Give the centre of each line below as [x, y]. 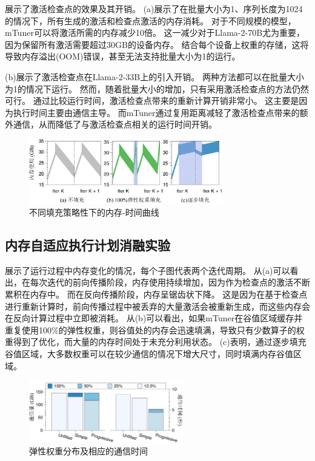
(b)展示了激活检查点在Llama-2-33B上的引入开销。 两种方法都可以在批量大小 [154, 76]
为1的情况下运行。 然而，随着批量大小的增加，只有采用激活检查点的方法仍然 [157, 88]
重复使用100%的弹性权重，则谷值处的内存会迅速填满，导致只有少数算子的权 [155, 330]
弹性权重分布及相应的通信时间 [88, 450]
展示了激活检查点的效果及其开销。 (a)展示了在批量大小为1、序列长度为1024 [154, 9]
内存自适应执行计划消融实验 [88, 245]
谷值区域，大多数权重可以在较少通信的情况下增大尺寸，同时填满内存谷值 [149, 353]
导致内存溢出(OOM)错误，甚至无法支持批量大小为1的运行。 [123, 56]
